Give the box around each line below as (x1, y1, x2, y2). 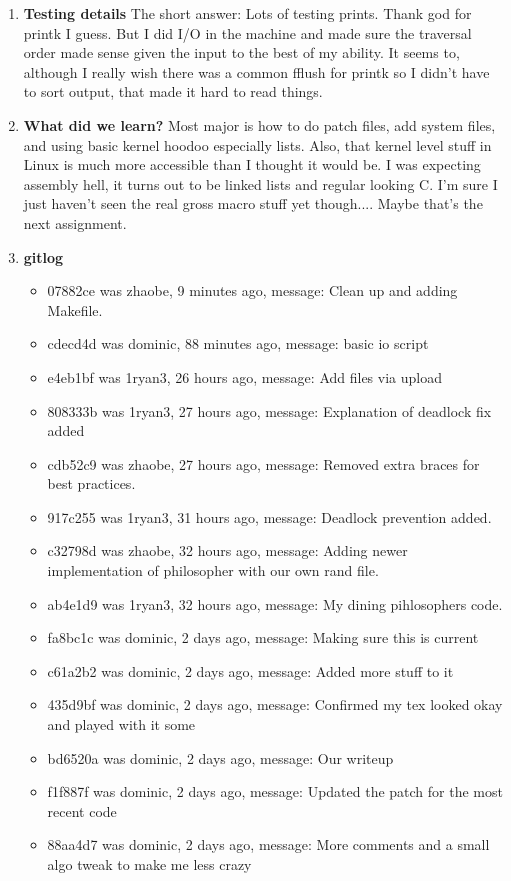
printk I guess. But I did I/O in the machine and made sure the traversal (23, 22, 472, 43)
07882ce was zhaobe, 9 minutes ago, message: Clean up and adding (47, 280, 458, 301)
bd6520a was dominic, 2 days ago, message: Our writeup (47, 747, 394, 768)
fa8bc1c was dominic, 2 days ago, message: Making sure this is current (47, 627, 479, 648)
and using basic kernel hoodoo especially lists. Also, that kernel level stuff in (23, 134, 492, 155)
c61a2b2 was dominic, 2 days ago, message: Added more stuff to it (47, 660, 454, 681)
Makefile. (47, 299, 103, 320)
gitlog (23, 246, 64, 267)
